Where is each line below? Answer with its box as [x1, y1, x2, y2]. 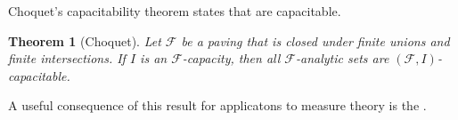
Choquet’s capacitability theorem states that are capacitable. [8, 2, 341, 20]
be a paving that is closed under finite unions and [181, 31, 450, 50]
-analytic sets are [296, 49, 389, 68]
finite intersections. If [8, 49, 126, 68]
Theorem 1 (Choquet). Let [8, 31, 161, 50]
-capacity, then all [182, 49, 281, 68]
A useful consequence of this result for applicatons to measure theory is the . [8, 96, 427, 115]
